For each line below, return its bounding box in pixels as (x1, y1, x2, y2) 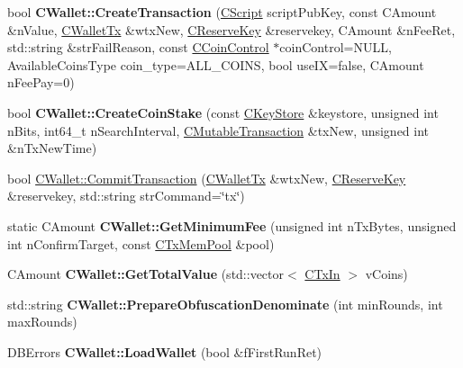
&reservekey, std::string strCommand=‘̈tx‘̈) (7, 186, 245, 205)
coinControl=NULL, (279, 38, 392, 57)
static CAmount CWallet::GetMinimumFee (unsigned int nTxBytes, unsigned (7, 216, 457, 235)
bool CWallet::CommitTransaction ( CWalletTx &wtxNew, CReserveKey (7, 168, 406, 187)
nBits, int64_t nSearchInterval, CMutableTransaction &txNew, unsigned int (7, 121, 430, 139)
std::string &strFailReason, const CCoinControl (7, 38, 269, 57)
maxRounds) (7, 312, 77, 331)
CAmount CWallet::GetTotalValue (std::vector (7, 265, 285, 283)
